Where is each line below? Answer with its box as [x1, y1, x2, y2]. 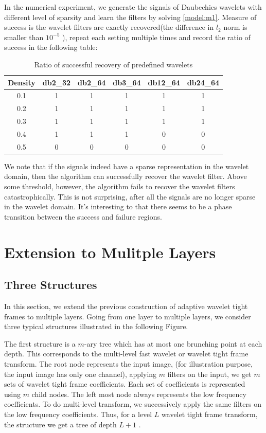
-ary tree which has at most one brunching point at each [84, 338, 262, 349]
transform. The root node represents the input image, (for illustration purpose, [4, 358, 253, 369]
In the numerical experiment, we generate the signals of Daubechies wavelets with [4, 2, 262, 12]
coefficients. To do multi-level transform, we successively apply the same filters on [4, 399, 261, 409]
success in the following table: [4, 42, 98, 52]
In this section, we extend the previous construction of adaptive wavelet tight [4, 301, 248, 312]
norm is [223, 22, 247, 32]
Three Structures [4, 277, 97, 293]
